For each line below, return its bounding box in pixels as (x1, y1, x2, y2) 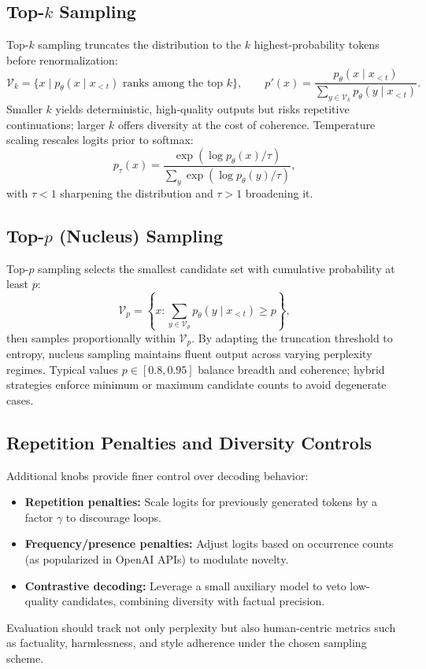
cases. (6, 391, 34, 408)
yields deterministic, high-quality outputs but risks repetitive (55, 101, 350, 117)
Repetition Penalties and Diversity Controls (6, 430, 372, 454)
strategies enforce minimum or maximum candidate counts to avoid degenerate (6, 376, 387, 393)
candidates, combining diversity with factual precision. (61, 593, 325, 609)
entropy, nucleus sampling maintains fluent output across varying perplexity (6, 346, 372, 362)
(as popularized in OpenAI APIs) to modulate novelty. (24, 551, 289, 567)
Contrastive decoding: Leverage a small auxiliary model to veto (24, 577, 346, 593)
